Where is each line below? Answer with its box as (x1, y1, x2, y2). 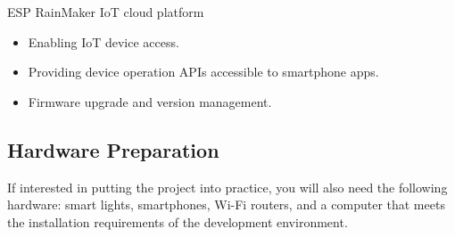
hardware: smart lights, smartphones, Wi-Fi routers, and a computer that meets (7, 195, 445, 214)
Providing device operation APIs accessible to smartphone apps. (28, 62, 379, 81)
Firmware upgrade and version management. (28, 92, 272, 110)
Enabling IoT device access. (28, 32, 179, 51)
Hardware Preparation (7, 135, 219, 163)
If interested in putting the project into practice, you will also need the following (7, 177, 448, 196)
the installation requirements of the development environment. (7, 212, 348, 231)
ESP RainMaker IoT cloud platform (7, 3, 204, 20)
